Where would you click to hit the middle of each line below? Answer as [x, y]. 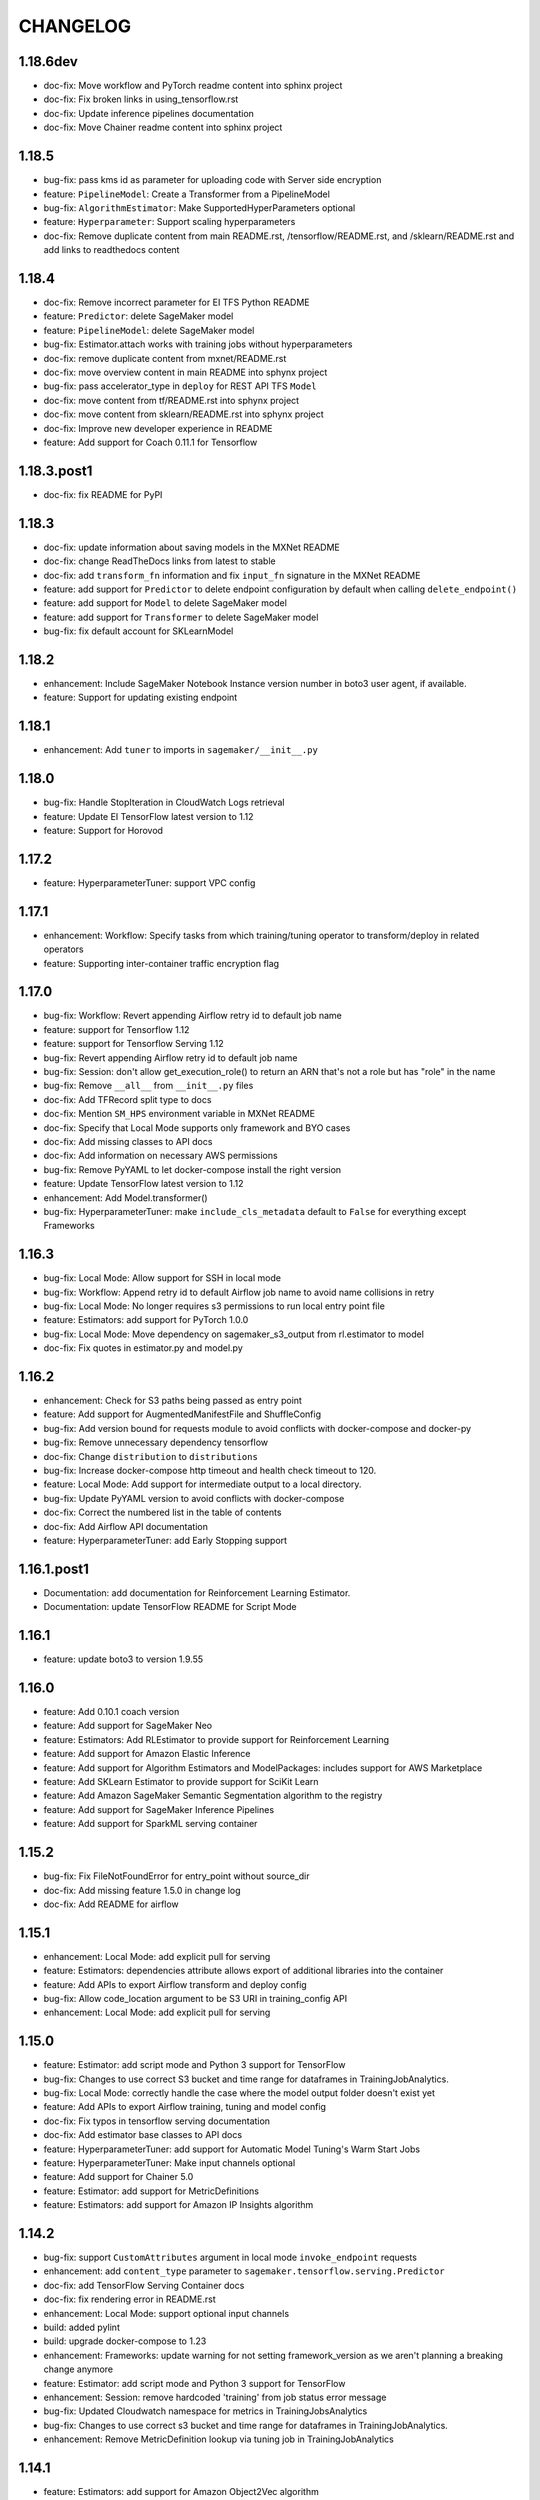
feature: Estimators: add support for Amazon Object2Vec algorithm [181, 2492]
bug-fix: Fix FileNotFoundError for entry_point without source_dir [176, 1876]
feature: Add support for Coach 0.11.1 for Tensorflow [150, 442]
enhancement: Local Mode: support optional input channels [166, 2313]
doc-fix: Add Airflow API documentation [126, 1526]
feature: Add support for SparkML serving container [150, 1824]
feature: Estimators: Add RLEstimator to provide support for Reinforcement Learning [216, 1739]
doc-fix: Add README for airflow [111, 1904]
